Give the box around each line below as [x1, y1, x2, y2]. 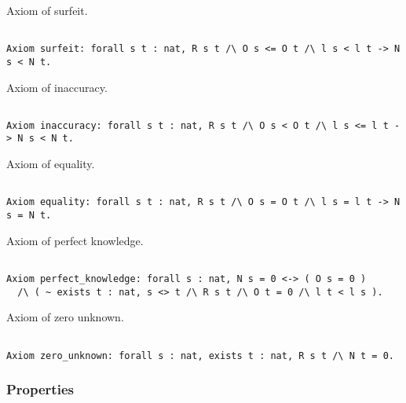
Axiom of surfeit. [6, 2, 88, 18]
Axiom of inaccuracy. [6, 79, 108, 95]
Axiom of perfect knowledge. [6, 232, 144, 248]
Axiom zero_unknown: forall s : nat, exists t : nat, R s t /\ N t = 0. [6, 350, 394, 361]
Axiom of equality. [6, 156, 95, 172]
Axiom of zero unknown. [6, 309, 124, 325]
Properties [6, 379, 74, 399]
